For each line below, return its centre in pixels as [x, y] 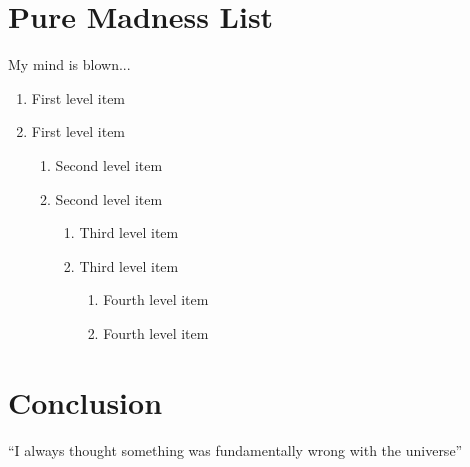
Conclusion [85, 401]
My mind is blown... [69, 64]
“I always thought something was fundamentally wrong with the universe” [235, 449]
